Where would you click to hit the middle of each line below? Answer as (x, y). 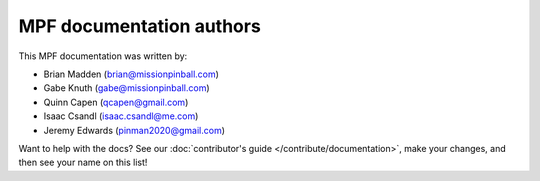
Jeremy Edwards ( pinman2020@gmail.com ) (134, 130)
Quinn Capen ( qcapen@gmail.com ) (116, 102)
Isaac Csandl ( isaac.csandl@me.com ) (121, 116)
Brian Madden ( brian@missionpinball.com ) (131, 74)
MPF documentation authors (140, 26)
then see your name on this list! (83, 162)
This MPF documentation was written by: (103, 56)
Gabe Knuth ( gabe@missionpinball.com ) (126, 88)
